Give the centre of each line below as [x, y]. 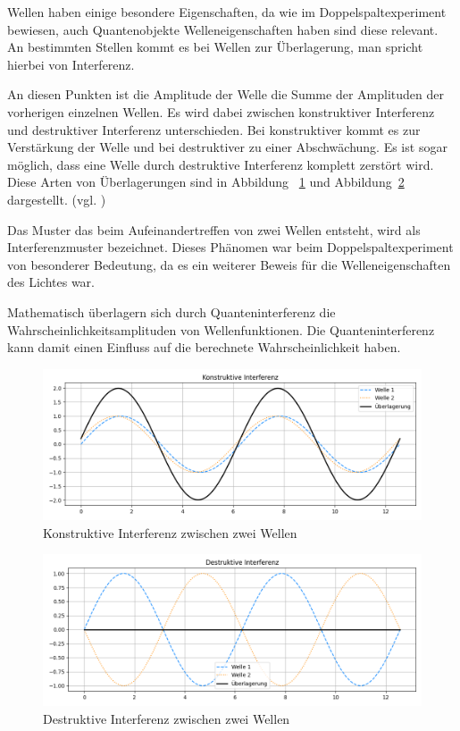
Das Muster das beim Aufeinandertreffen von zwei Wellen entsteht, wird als [214, 229]
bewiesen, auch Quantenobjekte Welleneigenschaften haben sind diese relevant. [223, 29]
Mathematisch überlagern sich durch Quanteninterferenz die [171, 311]
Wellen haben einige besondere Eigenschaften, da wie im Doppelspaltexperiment [227, 12]
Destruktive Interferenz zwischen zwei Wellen [167, 718]
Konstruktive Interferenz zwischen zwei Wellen [170, 532]
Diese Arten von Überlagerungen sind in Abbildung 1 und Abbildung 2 [206, 182]
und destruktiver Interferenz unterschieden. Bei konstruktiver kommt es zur [214, 129]
